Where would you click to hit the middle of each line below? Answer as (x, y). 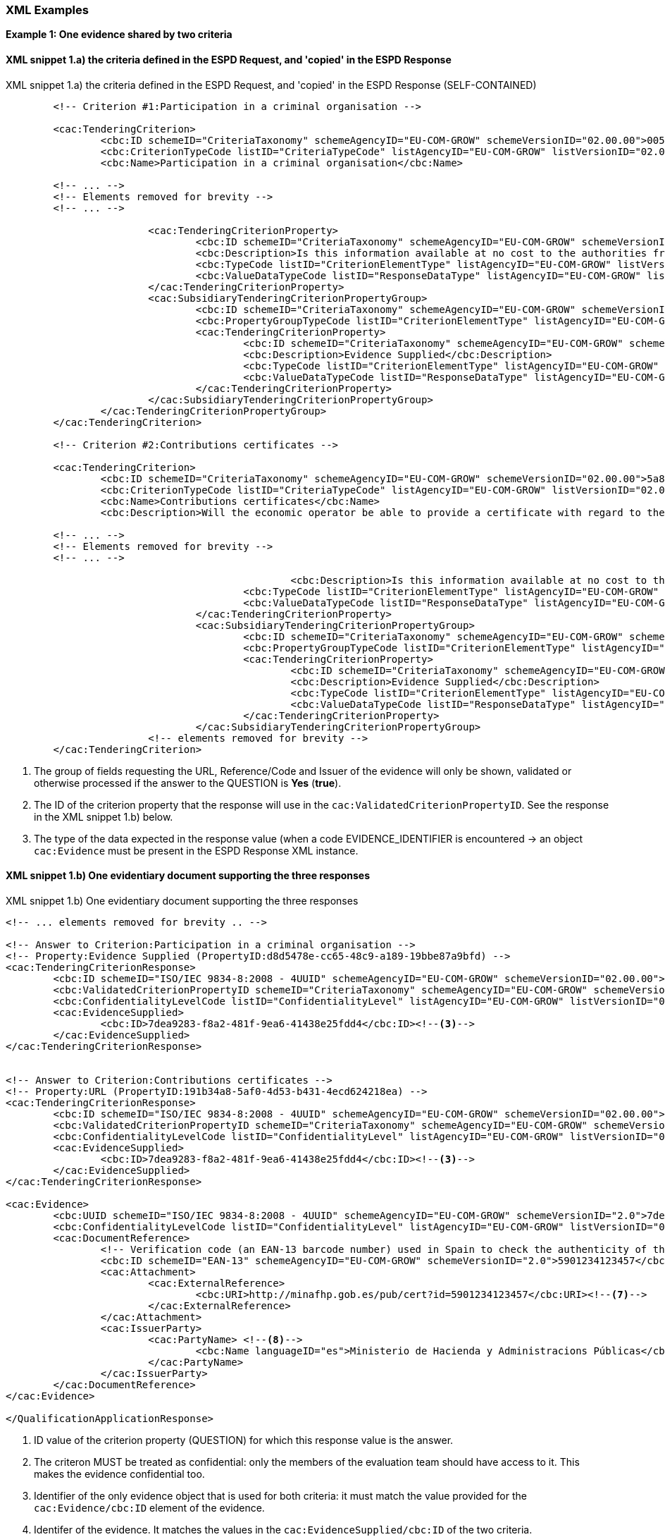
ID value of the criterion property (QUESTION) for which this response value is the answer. (244, 1440)
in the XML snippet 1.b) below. (104, 816)
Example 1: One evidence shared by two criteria (119, 35)
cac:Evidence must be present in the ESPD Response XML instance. (196, 850)
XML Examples (47, 10)
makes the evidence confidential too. (119, 1474)
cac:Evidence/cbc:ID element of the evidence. (149, 1507)
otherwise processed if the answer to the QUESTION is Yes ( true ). (188, 783)
